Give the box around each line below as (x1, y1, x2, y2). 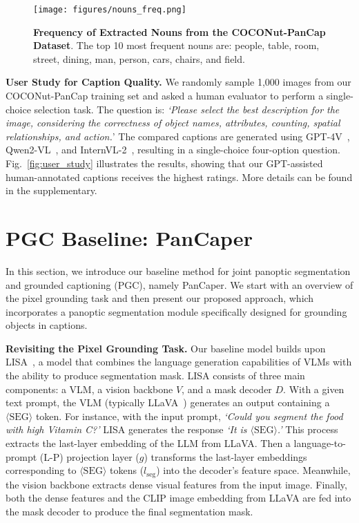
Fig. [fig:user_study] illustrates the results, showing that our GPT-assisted (6, 156, 323, 170)
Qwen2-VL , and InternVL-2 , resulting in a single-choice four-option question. (6, 142, 340, 157)
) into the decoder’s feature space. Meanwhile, (156, 463, 351, 477)
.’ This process (277, 422, 338, 437)
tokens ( (110, 463, 144, 477)
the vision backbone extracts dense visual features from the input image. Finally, (6, 477, 347, 491)
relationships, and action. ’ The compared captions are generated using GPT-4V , (6, 129, 350, 143)
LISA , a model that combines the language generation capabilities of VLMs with (6, 354, 352, 369)
